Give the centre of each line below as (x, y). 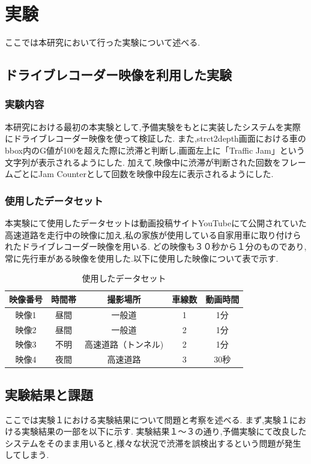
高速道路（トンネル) (124, 344)
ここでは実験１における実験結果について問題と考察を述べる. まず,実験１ (147, 419)
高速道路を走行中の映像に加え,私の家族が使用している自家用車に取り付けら (153, 234)
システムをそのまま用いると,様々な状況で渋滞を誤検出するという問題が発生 (153, 443)
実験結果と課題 (49, 394)
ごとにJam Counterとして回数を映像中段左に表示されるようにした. (143, 174)
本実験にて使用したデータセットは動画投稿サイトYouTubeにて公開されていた (156, 222)
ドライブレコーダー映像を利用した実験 (118, 75)
